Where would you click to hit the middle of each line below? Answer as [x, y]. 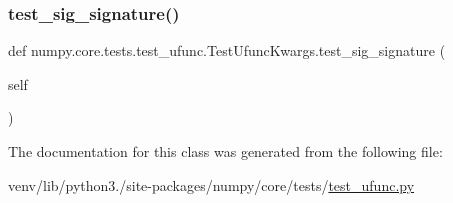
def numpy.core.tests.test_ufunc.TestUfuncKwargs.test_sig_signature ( [227, 50]
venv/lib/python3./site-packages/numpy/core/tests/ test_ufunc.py [211, 184]
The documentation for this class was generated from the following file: [225, 151]
